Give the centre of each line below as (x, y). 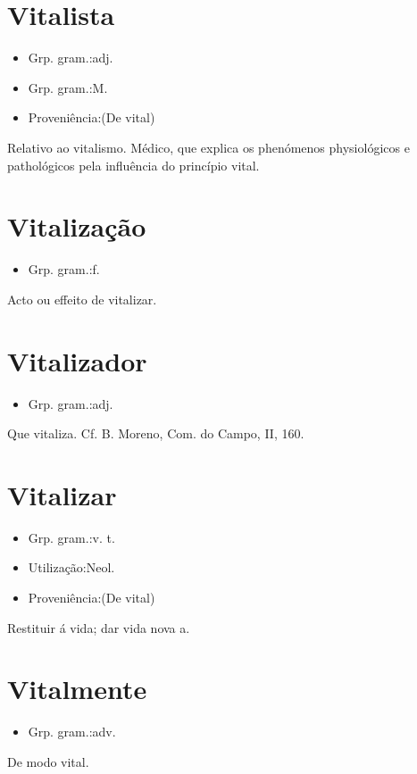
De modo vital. (48, 761)
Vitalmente (77, 689)
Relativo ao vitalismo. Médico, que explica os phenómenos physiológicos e (208, 147)
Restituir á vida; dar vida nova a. (99, 627)
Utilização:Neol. (71, 567)
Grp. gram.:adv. (72, 732)
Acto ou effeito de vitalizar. (82, 299)
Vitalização (77, 226)
